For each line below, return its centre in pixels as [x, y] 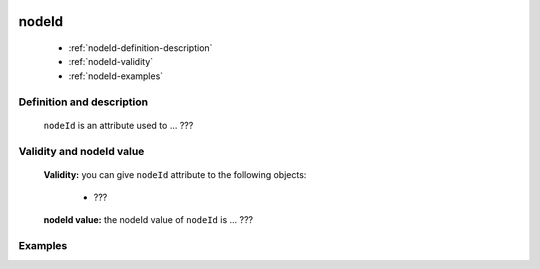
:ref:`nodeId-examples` [116, 76]
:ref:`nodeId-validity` [111, 62]
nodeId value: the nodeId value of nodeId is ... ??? [148, 220]
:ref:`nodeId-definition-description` [140, 48]
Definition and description [83, 102]
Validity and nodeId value [81, 151]
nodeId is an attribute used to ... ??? [118, 125]
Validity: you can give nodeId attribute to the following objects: [175, 174]
